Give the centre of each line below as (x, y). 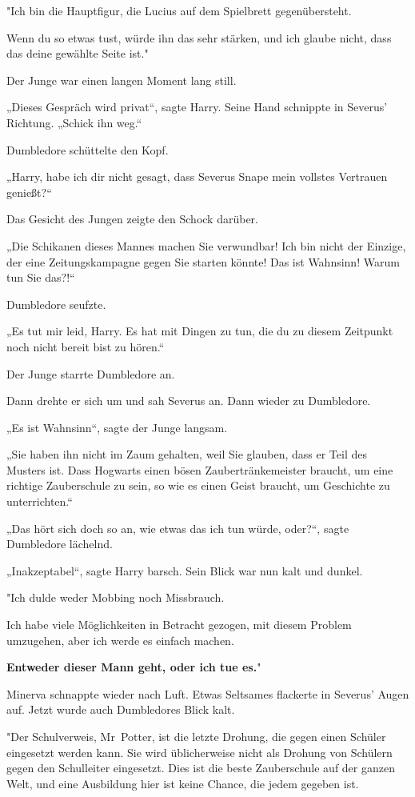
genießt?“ (29, 192)
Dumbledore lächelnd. (60, 544)
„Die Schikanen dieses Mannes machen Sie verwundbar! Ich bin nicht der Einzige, (206, 245)
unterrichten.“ (40, 501)
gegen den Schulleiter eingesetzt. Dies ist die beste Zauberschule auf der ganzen (201, 768)
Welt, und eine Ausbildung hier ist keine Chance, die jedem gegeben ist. (183, 783)
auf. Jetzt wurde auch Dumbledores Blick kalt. (121, 709)
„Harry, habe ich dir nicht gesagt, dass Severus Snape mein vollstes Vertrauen (197, 176)
